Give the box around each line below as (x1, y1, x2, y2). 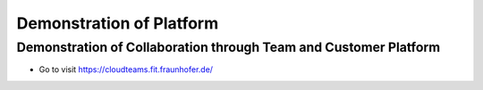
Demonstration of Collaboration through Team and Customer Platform (16, 39, 441, 55)
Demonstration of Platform (16, 13, 219, 33)
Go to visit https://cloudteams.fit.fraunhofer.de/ (38, 64, 214, 75)
